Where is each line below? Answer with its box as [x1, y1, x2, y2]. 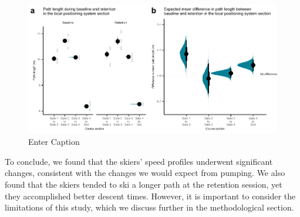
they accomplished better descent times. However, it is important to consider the [5, 189, 296, 202]
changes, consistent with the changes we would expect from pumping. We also [5, 167, 285, 179]
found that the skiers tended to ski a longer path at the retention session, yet [5, 178, 282, 191]
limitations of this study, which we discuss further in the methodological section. [5, 201, 294, 213]
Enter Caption [28, 135, 80, 148]
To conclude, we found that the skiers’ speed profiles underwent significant [5, 155, 273, 167]
